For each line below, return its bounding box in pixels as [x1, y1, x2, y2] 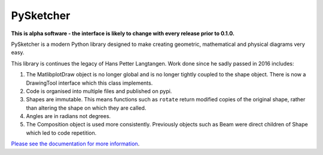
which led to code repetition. [26, 129, 97, 137]
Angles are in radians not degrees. [26, 113, 111, 120]
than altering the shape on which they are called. [26, 104, 147, 111]
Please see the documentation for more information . [11, 140, 140, 147]
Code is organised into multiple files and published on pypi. [26, 87, 172, 95]
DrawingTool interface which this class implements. [26, 79, 153, 86]
